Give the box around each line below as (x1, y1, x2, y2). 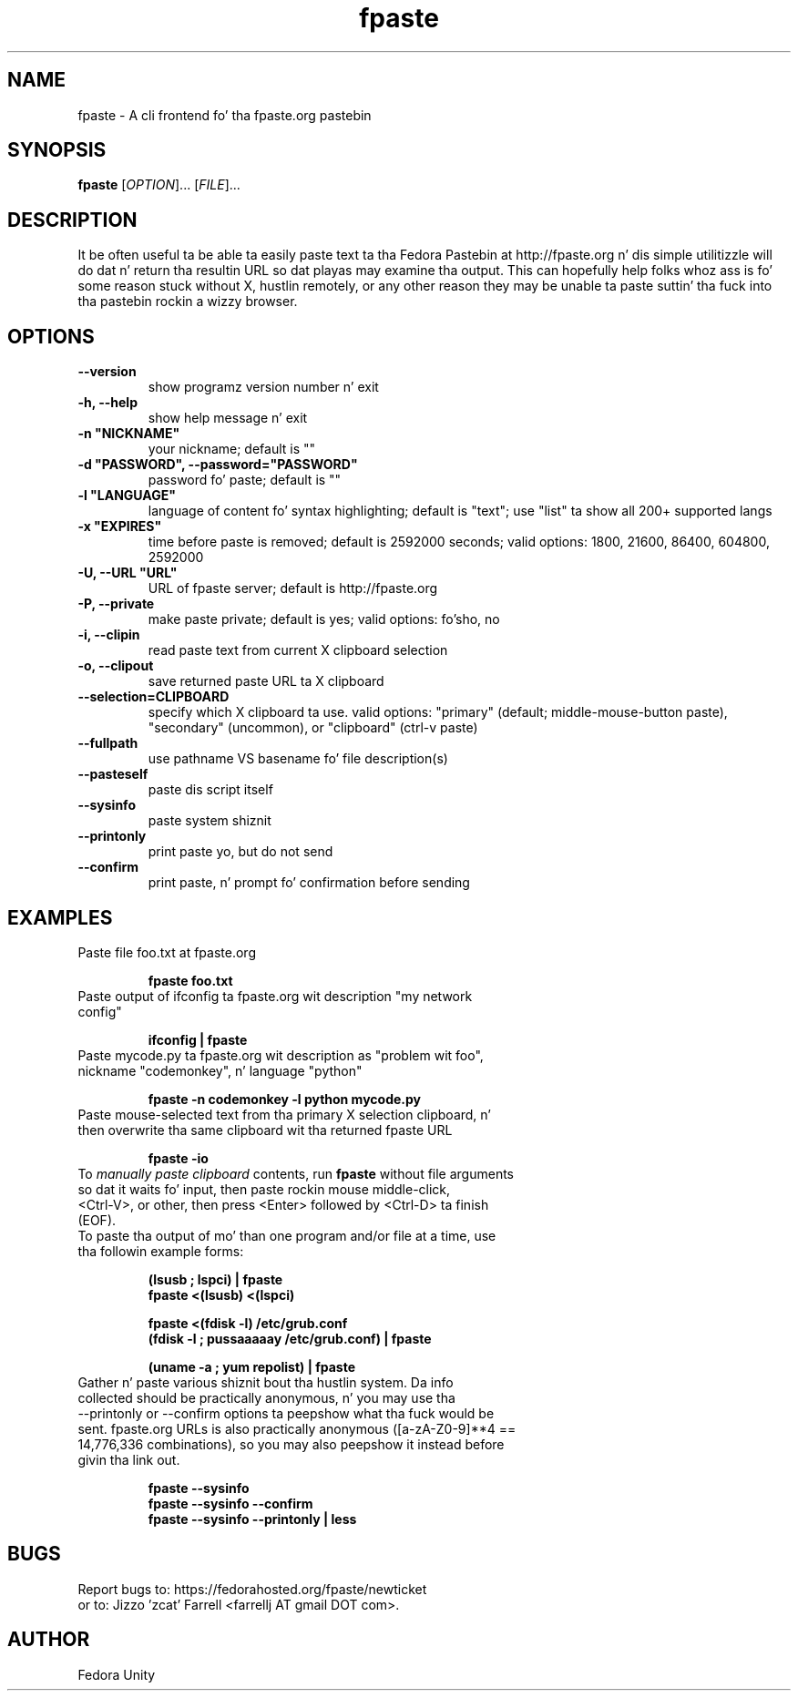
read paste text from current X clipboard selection (148, 642, 448, 659)
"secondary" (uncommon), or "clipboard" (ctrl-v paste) (148, 720, 478, 736)
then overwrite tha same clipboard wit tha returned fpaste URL (77, 1121, 453, 1138)
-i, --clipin (77, 627, 140, 643)
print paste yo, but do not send (148, 844, 333, 860)
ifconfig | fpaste (148, 1031, 248, 1048)
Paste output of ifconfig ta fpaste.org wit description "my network (77, 987, 473, 1004)
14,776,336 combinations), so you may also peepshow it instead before (77, 1436, 505, 1452)
